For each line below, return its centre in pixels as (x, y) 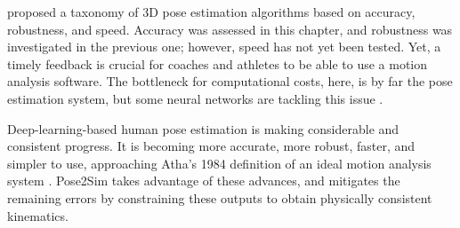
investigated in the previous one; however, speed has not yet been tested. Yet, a (224, 47)
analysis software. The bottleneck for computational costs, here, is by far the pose (230, 81)
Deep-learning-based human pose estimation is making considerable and (203, 128)
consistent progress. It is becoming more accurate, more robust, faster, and (211, 146)
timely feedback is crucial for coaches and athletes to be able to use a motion (218, 63)
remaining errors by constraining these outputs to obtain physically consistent (220, 197)
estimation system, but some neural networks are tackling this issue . (195, 98)
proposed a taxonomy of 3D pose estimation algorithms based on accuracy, (211, 12)
